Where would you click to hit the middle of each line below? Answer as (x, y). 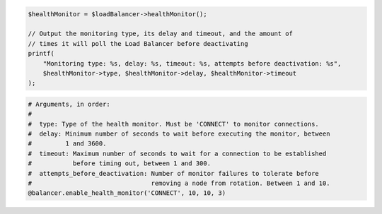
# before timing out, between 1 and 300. (120, 164)
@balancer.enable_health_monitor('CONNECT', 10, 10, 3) (127, 193)
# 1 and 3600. (67, 144)
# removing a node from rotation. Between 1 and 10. (179, 183)
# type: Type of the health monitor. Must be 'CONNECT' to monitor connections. (174, 124)
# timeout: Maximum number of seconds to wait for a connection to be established (177, 153)
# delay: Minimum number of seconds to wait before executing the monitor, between (179, 134)
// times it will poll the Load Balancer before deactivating (138, 43)
